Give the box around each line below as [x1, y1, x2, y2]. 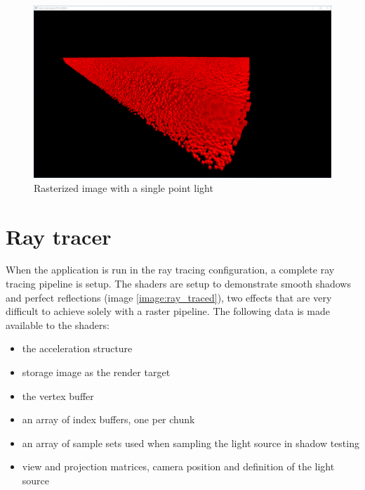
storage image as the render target [22, 365, 171, 379]
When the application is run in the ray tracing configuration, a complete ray [6, 262, 335, 277]
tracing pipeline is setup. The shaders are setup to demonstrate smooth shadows [6, 276, 351, 291]
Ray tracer [6, 221, 112, 250]
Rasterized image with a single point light [34, 180, 213, 195]
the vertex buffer [22, 388, 94, 403]
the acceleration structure [22, 341, 133, 356]
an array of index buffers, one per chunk [22, 412, 195, 427]
